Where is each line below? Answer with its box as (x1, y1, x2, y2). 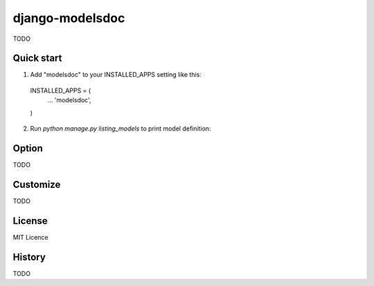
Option (12, 142, 43, 154)
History (12, 251, 46, 263)
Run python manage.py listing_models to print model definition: (30, 124, 211, 133)
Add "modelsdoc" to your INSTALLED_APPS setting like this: (30, 70, 202, 79)
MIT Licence (12, 233, 48, 241)
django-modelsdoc (12, 10, 125, 26)
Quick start (12, 53, 62, 64)
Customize (12, 178, 61, 190)
